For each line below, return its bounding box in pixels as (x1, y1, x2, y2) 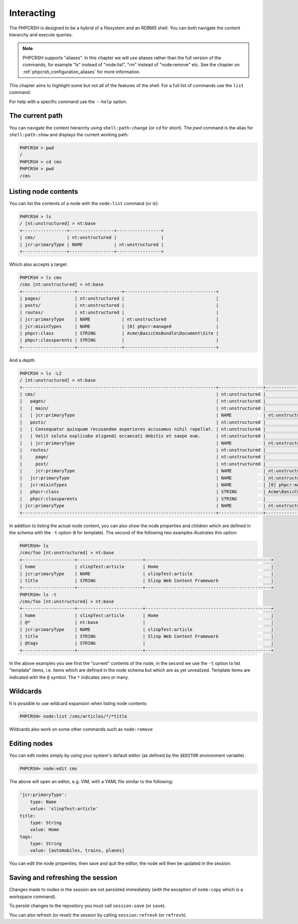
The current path (9, 112, 63, 120)
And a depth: (9, 357, 36, 363)
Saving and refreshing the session (9, 874, 118, 882)
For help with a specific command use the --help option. (9, 99, 128, 105)
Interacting (9, 7, 56, 18)
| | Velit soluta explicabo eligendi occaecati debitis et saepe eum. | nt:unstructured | (19, 433, 266, 439)
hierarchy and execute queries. (9, 31, 73, 37)
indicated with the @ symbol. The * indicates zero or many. (9, 674, 129, 680)
